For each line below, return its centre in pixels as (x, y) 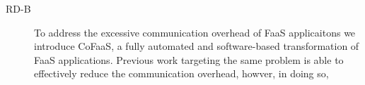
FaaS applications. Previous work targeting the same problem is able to (189, 59)
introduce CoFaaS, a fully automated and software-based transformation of (197, 46)
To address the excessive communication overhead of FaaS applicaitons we (195, 32)
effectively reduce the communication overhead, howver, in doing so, (181, 73)
